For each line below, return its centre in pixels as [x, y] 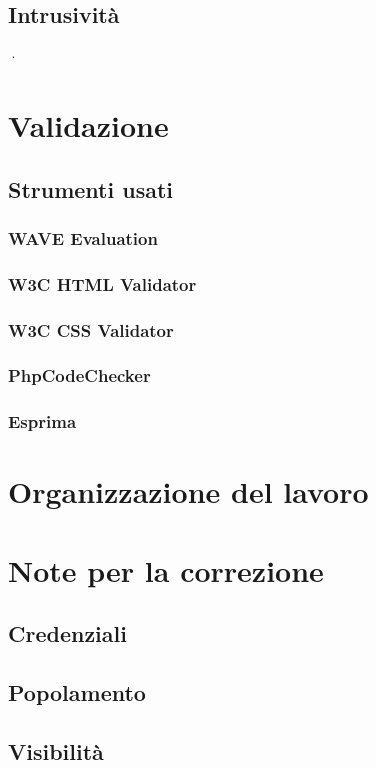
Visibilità [56, 750]
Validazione [88, 124]
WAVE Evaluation [83, 237]
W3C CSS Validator [91, 329]
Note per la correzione [166, 569]
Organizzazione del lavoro [188, 491]
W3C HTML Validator [102, 283]
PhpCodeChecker [79, 375]
